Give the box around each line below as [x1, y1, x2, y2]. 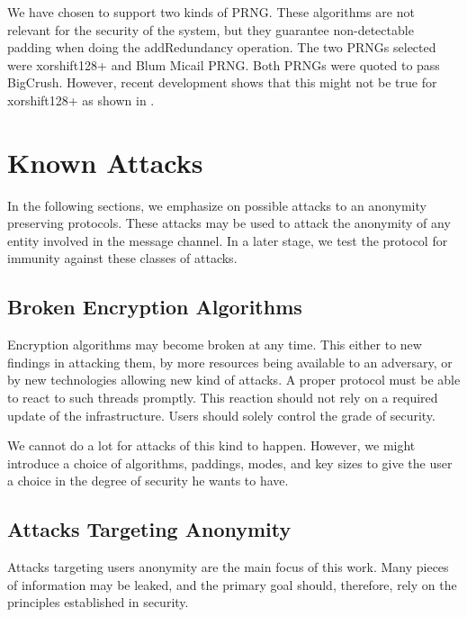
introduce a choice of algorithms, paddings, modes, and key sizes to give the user [7, 453, 453, 472]
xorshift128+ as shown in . [7, 90, 155, 109]
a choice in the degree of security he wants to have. [7, 471, 289, 490]
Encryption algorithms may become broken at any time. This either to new [7, 335, 422, 354]
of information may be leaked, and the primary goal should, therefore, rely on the [7, 575, 457, 594]
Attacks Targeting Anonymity [7, 515, 292, 543]
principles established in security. [7, 593, 189, 612]
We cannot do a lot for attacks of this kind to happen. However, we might [7, 436, 416, 455]
